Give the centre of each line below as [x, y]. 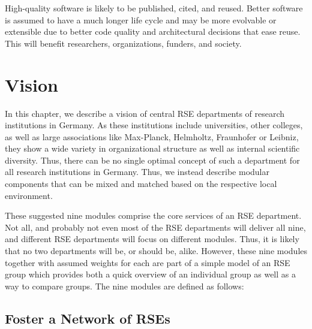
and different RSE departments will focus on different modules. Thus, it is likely [152, 239]
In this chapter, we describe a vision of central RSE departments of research [145, 113]
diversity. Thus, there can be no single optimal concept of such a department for [152, 160]
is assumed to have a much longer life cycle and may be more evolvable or [141, 19]
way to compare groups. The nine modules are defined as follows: [124, 286]
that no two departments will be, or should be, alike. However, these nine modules [156, 251]
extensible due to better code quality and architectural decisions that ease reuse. [153, 31]
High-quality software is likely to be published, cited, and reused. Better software [154, 8]
